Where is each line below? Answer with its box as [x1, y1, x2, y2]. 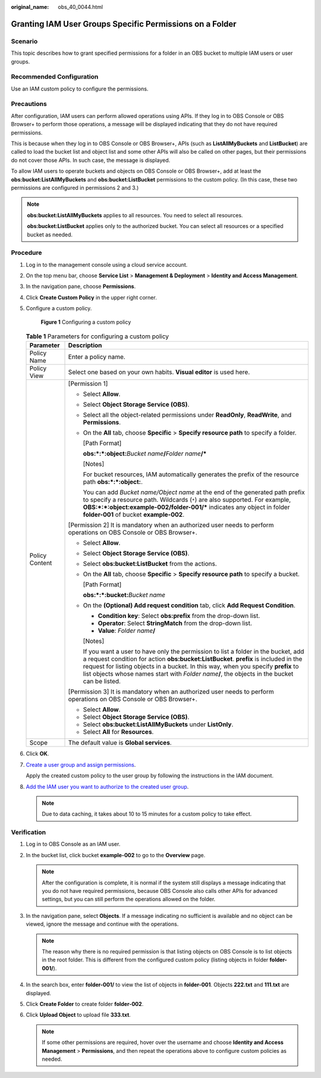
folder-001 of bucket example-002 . [83, 511, 185, 519]
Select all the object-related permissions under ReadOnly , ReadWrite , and [83, 411, 292, 419]
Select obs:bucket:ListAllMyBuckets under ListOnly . [83, 720, 234, 729]
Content [29, 559, 52, 567]
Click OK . [26, 750, 49, 757]
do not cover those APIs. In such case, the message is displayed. [11, 157, 171, 164]
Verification [11, 828, 46, 836]
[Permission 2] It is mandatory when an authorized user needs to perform [68, 521, 274, 529]
